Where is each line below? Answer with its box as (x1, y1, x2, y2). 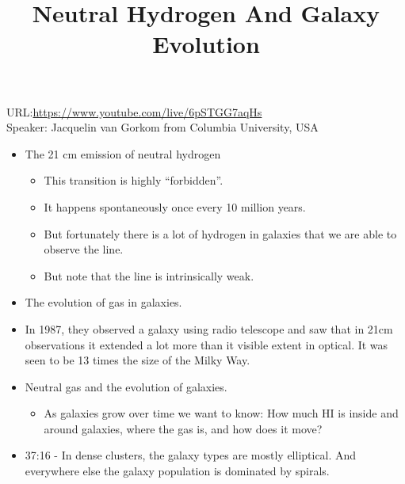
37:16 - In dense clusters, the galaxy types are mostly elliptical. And (25, 447, 357, 463)
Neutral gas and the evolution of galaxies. (25, 378, 227, 394)
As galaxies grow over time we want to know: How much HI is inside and (44, 405, 399, 421)
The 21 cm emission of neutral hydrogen (25, 145, 221, 162)
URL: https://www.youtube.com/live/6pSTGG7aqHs (6, 103, 262, 120)
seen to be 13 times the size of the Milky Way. (25, 352, 250, 368)
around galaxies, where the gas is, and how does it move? (44, 420, 323, 436)
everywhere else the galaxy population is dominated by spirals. (25, 463, 330, 479)
